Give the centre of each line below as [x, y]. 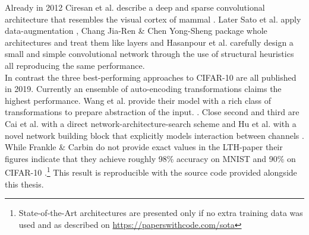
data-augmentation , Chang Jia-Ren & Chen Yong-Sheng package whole [136, 31]
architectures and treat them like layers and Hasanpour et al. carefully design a [149, 42]
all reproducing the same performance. [75, 65]
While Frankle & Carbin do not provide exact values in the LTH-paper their [144, 147]
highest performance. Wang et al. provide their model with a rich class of [138, 100]
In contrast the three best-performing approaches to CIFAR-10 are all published [151, 77]
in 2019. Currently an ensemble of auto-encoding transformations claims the [143, 89]
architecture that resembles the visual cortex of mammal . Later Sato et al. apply [153, 19]
